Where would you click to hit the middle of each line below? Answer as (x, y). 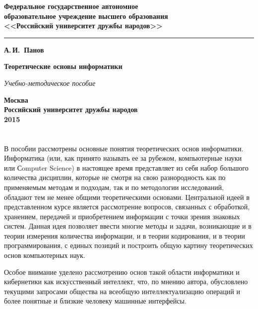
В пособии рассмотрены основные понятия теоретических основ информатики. (124, 148)
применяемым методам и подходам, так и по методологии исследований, (114, 187)
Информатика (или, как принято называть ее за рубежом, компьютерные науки (123, 158)
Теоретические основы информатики (63, 66)
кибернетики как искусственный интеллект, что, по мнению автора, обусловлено (126, 281)
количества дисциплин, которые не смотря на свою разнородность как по (115, 177)
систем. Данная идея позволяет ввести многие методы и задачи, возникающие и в (128, 226)
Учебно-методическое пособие (50, 83)
